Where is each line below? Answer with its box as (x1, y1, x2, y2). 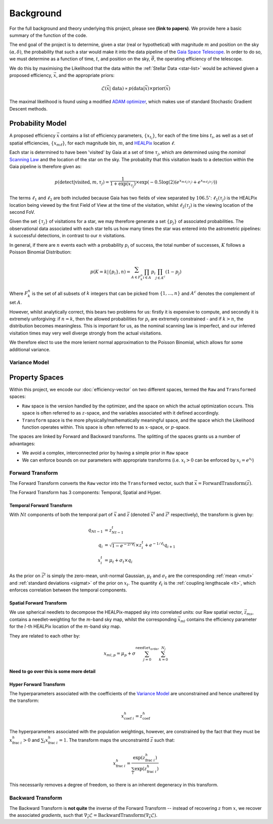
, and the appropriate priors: (56, 72, 115, 78)
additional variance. (9, 346, 51, 352)
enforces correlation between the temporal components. (9, 587, 127, 593)
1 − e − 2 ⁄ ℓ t (112, 542, 135, 548)
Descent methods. (9, 105, 48, 111)
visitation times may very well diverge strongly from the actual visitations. (9, 330, 162, 336)
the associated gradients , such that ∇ (9, 812, 87, 818)
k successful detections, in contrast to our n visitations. (9, 233, 126, 239)
